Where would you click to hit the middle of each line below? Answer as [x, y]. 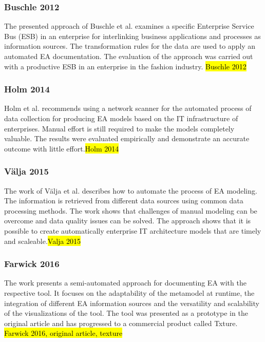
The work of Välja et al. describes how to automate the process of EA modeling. [131, 190]
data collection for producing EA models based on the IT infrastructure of [121, 118]
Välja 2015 [26, 171]
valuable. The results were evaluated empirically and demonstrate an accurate [127, 138]
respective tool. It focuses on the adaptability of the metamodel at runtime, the [129, 292]
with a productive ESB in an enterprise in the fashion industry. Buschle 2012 [125, 66]
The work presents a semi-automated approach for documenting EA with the [125, 283]
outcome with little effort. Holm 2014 [62, 148]
